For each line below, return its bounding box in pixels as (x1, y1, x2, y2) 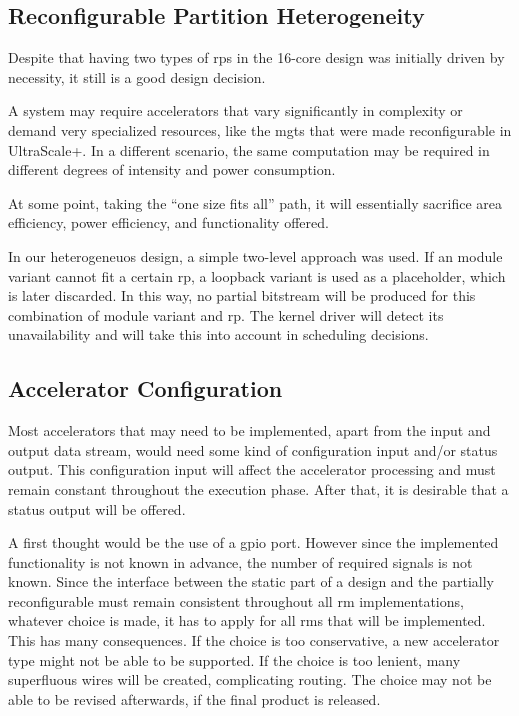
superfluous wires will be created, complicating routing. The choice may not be (8, 669, 492, 690)
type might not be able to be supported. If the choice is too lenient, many (8, 649, 461, 670)
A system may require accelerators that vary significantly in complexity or (8, 100, 463, 121)
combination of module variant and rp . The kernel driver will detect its (8, 304, 444, 325)
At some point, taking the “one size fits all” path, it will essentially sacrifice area (8, 192, 502, 213)
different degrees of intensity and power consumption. (8, 159, 336, 180)
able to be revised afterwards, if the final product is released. (8, 688, 381, 709)
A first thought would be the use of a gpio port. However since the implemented (8, 532, 499, 553)
